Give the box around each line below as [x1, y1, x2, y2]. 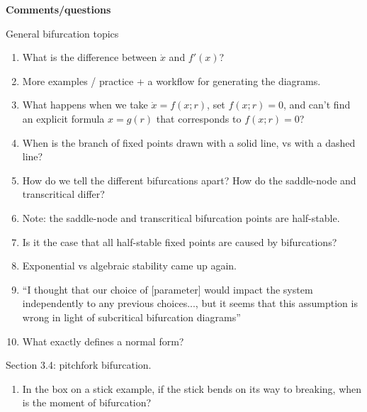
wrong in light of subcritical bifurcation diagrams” [22, 309, 241, 324]
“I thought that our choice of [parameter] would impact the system [22, 282, 313, 296]
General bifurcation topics [6, 26, 119, 40]
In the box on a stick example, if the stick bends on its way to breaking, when [22, 381, 362, 396]
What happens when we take [22, 97, 148, 112]
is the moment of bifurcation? [22, 395, 152, 410]
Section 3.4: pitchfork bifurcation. [6, 357, 152, 372]
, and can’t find [283, 97, 351, 112]
